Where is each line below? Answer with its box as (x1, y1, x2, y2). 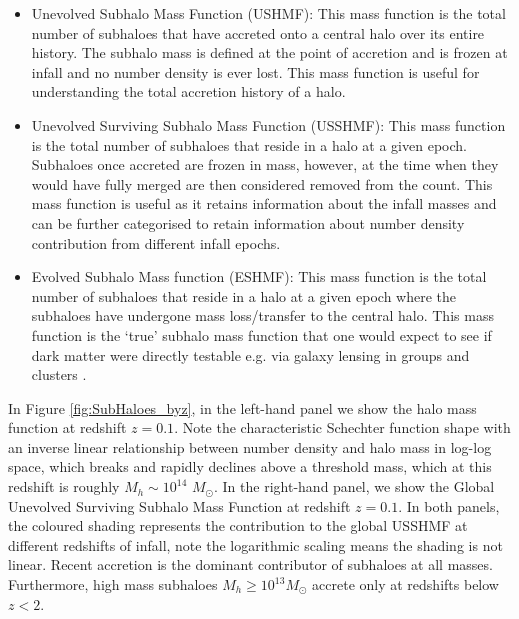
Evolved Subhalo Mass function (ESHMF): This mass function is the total (31, 266, 487, 287)
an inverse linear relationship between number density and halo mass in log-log (8, 436, 492, 457)
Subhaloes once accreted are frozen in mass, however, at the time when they (31, 154, 499, 175)
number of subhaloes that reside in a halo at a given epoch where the (31, 285, 457, 306)
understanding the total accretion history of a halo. (31, 81, 346, 102)
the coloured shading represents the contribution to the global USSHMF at (8, 515, 468, 536)
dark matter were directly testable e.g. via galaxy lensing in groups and (31, 344, 470, 365)
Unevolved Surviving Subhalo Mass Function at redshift (8, 495, 351, 516)
